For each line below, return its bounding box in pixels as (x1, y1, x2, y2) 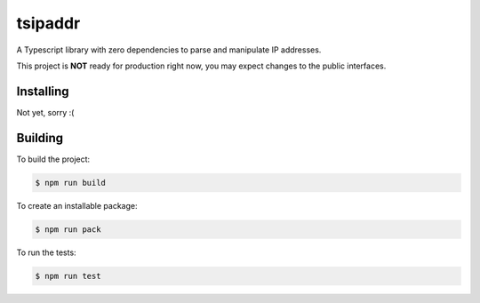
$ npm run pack (35, 224, 101, 235)
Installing (16, 84, 70, 99)
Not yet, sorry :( (16, 107, 75, 117)
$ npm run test (35, 271, 101, 281)
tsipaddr (16, 13, 81, 33)
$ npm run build (35, 178, 107, 187)
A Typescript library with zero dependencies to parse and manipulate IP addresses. (16, 44, 322, 55)
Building (16, 130, 64, 146)
